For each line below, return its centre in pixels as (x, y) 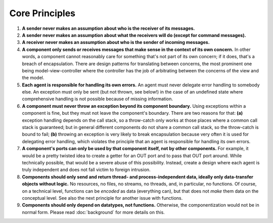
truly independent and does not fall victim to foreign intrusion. (86, 170)
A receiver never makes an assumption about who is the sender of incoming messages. (116, 42)
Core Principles (42, 13)
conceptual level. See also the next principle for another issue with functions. (102, 198)
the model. (33, 78)
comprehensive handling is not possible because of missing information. (98, 99)
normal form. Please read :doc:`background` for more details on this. (94, 212)
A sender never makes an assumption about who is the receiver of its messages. (108, 28)
